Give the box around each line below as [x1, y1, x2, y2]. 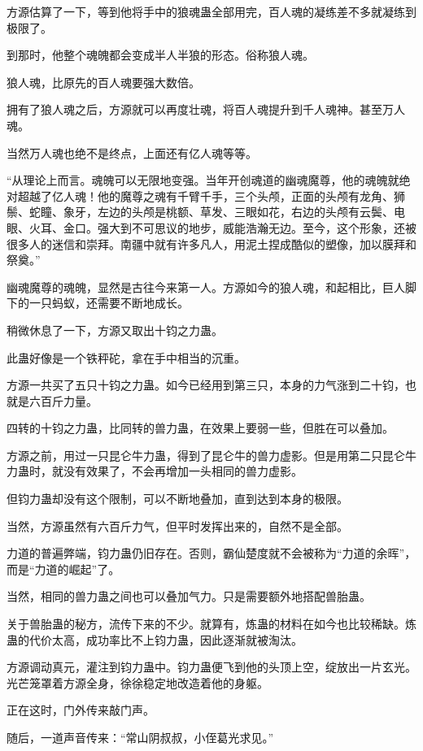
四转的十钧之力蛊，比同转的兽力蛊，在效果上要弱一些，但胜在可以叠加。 [7, 419, 394, 436]
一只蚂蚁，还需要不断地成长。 [28, 294, 189, 311]
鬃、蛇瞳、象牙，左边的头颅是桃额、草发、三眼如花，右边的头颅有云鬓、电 [7, 203, 405, 220]
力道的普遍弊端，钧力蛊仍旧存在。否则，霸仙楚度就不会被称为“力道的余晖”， [7, 545, 416, 562]
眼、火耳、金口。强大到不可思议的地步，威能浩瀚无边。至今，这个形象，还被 [7, 219, 416, 236]
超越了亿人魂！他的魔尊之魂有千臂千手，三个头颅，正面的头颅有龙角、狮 [17, 187, 405, 204]
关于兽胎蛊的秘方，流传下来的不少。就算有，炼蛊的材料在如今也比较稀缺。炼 [7, 615, 416, 632]
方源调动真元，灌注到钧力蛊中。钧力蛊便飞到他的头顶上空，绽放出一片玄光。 [7, 658, 416, 675]
